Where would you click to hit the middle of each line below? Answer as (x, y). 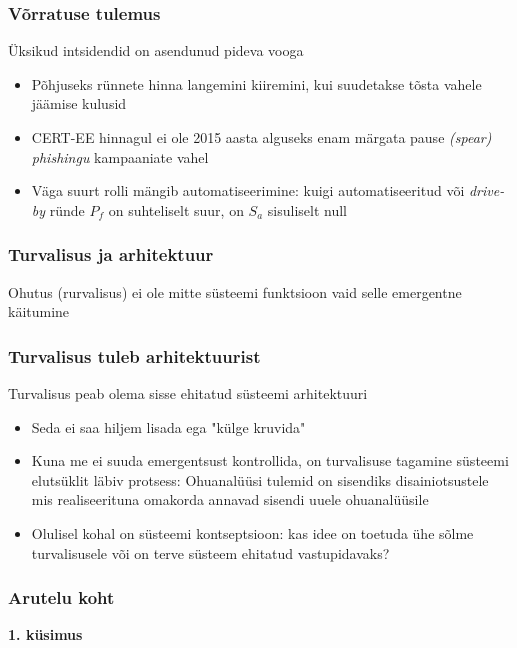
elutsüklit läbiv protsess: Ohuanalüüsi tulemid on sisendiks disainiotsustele (260, 479)
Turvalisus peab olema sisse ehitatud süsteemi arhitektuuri (188, 393)
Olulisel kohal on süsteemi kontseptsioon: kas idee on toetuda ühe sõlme (252, 532)
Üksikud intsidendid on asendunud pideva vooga (156, 50)
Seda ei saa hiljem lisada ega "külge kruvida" (168, 426)
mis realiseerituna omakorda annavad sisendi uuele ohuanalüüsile (230, 499)
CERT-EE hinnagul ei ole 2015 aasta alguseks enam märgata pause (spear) (261, 137)
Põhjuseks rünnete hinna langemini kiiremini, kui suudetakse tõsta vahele (256, 83)
